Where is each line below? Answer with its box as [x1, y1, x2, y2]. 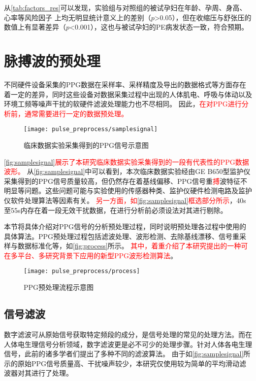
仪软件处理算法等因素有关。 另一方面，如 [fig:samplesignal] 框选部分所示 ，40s [4, 195, 246, 205]
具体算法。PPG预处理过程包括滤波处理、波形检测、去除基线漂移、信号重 [4, 231, 240, 241]
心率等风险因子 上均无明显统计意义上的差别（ [4, 12, 151, 22]
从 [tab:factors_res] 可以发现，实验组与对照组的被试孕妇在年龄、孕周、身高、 [4, 2, 247, 12]
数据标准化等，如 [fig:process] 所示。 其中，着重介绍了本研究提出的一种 [17, 241, 241, 251]
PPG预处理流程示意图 [24, 282, 94, 292]
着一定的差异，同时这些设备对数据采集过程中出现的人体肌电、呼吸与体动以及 [4, 89, 252, 99]
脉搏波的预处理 [4, 50, 101, 70]
